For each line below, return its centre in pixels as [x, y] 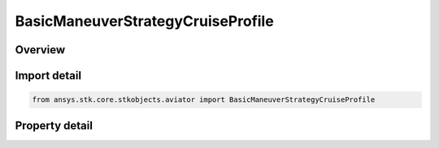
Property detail [54, 125]
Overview [40, 50]
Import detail [48, 76]
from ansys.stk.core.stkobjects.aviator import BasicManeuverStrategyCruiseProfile [204, 100]
